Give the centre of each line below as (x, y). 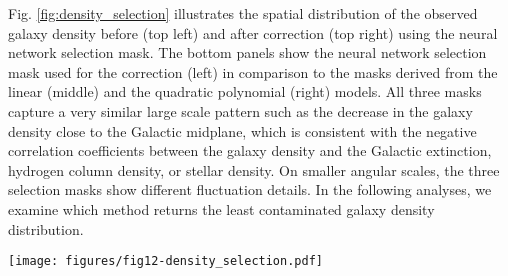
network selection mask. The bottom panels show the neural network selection (247, 52)
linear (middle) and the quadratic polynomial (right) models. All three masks (245, 91)
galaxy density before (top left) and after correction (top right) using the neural (253, 32)
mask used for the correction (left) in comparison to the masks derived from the (253, 71)
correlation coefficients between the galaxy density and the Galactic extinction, (250, 150)
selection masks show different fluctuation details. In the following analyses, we (250, 189)
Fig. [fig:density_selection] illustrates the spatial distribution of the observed (243, 13)
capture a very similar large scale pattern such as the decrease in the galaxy (240, 110)
